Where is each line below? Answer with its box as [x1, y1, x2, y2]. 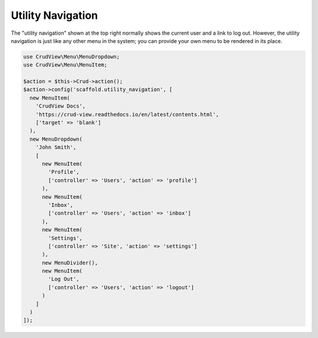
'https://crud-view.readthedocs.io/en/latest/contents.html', [35, 111, 219, 118]
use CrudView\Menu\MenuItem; [23, 62, 108, 68]
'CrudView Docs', [35, 103, 86, 110]
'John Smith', [35, 144, 77, 151]
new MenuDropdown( [29, 135, 82, 143]
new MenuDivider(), [42, 259, 98, 266]
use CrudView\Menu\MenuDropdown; [23, 53, 120, 60]
